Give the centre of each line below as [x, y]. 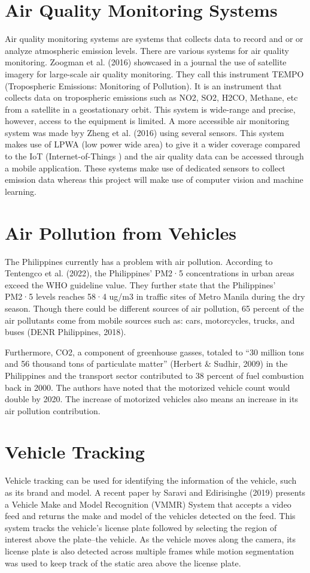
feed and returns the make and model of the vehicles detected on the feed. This [150, 516]
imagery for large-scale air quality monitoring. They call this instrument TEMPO [154, 73]
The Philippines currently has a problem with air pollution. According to [139, 261]
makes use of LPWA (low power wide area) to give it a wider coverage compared [153, 144]
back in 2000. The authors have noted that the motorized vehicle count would [148, 387]
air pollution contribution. [53, 410]
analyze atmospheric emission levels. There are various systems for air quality [147, 50]
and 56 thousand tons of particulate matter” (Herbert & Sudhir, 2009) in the [146, 364]
